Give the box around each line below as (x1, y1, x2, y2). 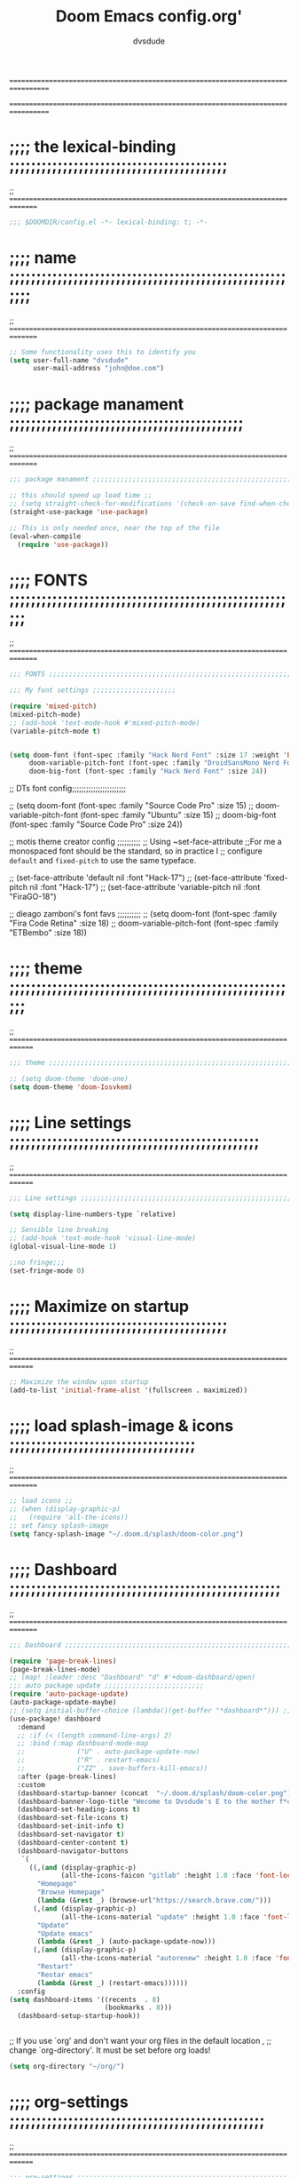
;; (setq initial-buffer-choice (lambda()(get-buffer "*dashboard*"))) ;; (9, 1705, 292, 1715)
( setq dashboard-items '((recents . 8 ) (9, 1995, 161, 2004)
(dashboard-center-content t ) (17, 1838, 129, 1847)
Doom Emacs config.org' (55, 6, 243, 27)
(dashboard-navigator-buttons (17, 1846, 129, 1856)
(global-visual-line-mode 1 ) (9, 1242, 117, 1252)
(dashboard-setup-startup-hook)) (17, 2012, 141, 2021)
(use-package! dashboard (9, 1714, 101, 1723)
